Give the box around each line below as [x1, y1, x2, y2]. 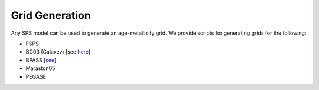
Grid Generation [11, 9, 91, 22]
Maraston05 [25, 65, 56, 72]
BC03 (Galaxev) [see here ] [25, 48, 91, 55]
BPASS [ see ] [25, 56, 57, 64]
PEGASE [25, 73, 47, 80]
